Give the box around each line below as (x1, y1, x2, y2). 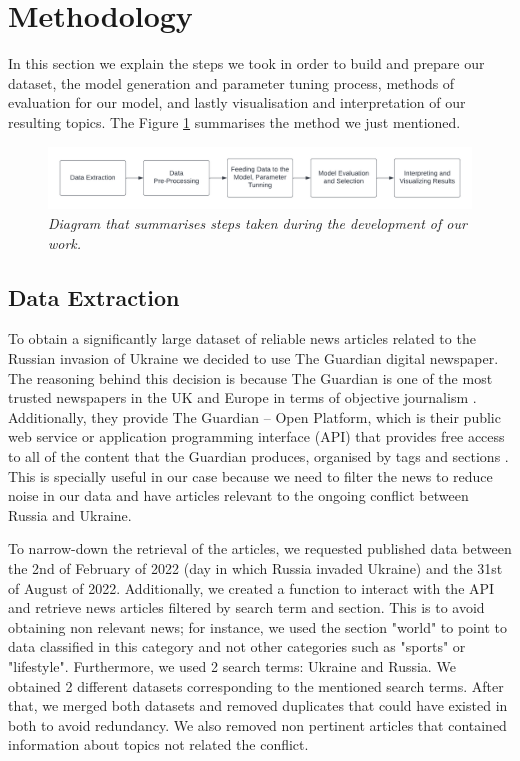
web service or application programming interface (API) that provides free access (8, 426, 505, 447)
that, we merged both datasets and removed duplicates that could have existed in (8, 695, 508, 716)
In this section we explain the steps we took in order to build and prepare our (8, 53, 485, 74)
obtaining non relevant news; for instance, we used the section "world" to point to (8, 616, 507, 637)
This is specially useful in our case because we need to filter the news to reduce (8, 465, 493, 486)
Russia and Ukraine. (8, 504, 132, 525)
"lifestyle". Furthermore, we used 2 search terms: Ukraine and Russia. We (8, 655, 456, 676)
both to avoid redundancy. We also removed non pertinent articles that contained (8, 714, 507, 735)
